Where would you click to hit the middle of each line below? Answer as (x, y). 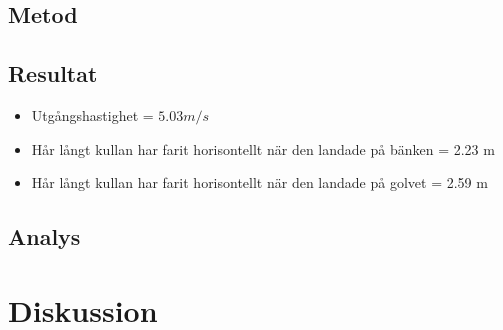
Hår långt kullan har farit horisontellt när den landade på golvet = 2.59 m (259, 182)
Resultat (53, 73)
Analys (44, 236)
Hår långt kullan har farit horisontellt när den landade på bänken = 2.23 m (263, 148)
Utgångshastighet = (92, 114)
